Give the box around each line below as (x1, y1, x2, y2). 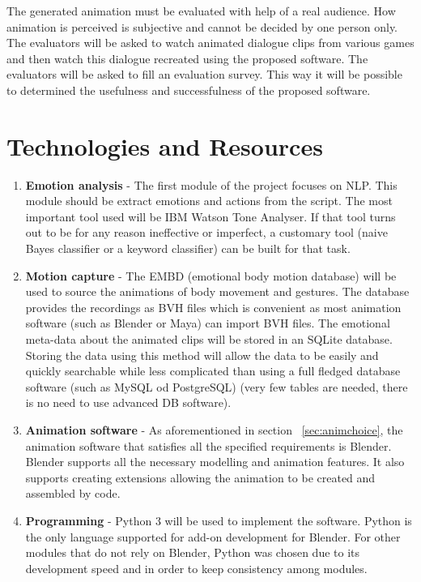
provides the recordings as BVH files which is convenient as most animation (25, 298, 402, 315)
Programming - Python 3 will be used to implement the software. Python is (25, 511, 412, 529)
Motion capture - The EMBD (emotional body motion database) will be (25, 267, 397, 284)
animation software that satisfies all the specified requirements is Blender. (25, 437, 392, 454)
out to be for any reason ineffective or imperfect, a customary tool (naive (25, 224, 388, 241)
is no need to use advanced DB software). (25, 394, 232, 411)
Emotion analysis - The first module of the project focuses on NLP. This (25, 176, 398, 193)
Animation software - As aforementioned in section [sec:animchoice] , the (25, 422, 403, 438)
